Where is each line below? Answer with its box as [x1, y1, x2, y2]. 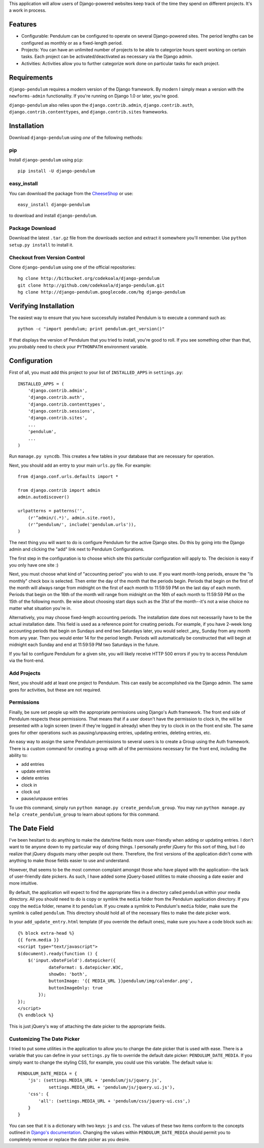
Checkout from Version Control [9, 254, 85, 261]
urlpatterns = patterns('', [18, 508, 85, 514]
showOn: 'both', [48, 971, 88, 977]
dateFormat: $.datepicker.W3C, [48, 964, 124, 970]
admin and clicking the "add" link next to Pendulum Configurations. [9, 546, 145, 552]
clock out [21, 788, 40, 795]
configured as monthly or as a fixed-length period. [21, 40, 123, 46]
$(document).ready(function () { [18, 951, 98, 956]
